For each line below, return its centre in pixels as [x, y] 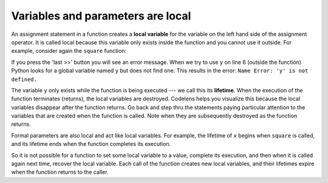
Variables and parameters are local [101, 16]
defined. [24, 79]
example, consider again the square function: [69, 51]
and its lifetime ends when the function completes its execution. [91, 144]
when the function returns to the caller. [60, 172]
